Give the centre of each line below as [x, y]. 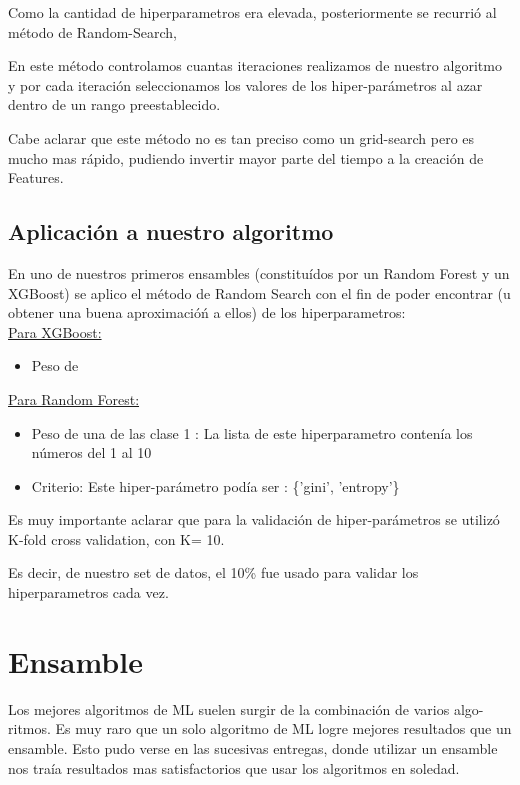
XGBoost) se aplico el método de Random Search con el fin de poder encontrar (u [259, 292]
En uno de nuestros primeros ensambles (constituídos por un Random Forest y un [259, 272]
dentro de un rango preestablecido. [114, 104]
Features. [36, 177]
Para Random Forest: [74, 398]
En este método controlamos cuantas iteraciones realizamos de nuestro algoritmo [255, 65]
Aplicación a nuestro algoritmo [171, 231]
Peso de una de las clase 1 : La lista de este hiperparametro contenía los [252, 432]
